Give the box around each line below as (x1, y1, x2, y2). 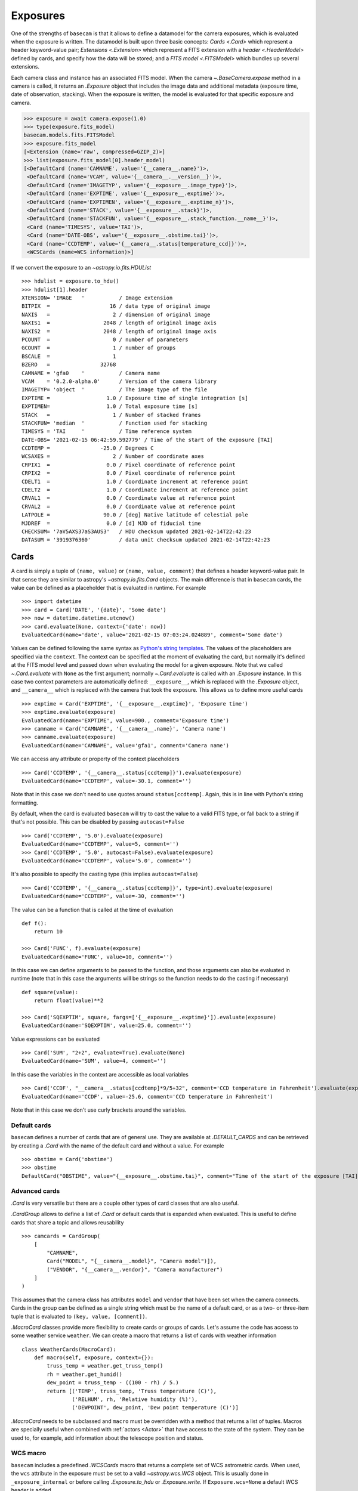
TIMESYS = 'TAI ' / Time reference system (21, 428, 192, 435)
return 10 (33, 928, 63, 935)
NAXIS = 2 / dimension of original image (21, 311, 211, 318)
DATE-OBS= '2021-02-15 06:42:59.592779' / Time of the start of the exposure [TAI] (21, 436, 274, 443)
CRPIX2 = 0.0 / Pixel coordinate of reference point (21, 470, 236, 477)
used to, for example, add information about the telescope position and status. (11, 1434, 204, 1441)
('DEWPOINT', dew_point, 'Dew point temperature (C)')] (72, 1405, 239, 1411)
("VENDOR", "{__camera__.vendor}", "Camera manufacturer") (47, 1266, 223, 1273)
